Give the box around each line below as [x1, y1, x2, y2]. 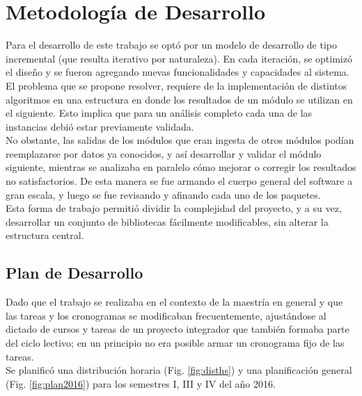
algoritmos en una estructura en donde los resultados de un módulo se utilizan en [6, 92, 353, 106]
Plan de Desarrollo [6, 262, 143, 283]
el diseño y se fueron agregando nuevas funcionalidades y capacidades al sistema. [6, 65, 349, 79]
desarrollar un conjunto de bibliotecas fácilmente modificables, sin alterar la [6, 214, 329, 229]
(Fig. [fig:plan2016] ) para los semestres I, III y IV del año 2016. [6, 376, 276, 390]
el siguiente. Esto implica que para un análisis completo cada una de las [6, 106, 313, 120]
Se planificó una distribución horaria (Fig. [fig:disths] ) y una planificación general [6, 363, 352, 377]
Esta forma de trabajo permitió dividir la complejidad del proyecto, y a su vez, [6, 201, 342, 215]
